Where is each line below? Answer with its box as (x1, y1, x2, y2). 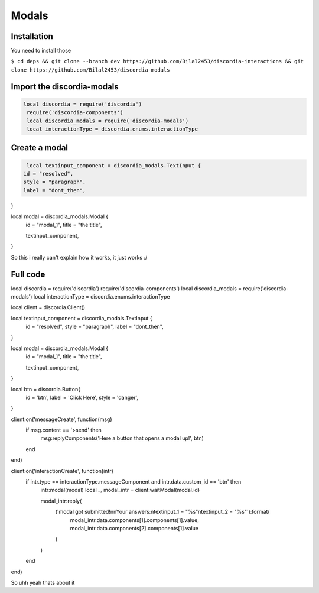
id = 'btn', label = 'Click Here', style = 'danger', (25, 394, 139, 401)
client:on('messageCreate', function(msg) (11, 416, 112, 423)
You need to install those (11, 47, 71, 54)
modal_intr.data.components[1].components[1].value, (70, 516, 199, 523)
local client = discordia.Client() (11, 304, 86, 311)
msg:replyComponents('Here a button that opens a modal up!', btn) (40, 435, 204, 442)
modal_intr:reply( (40, 497, 82, 504)
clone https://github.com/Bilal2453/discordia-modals (11, 66, 170, 73)
